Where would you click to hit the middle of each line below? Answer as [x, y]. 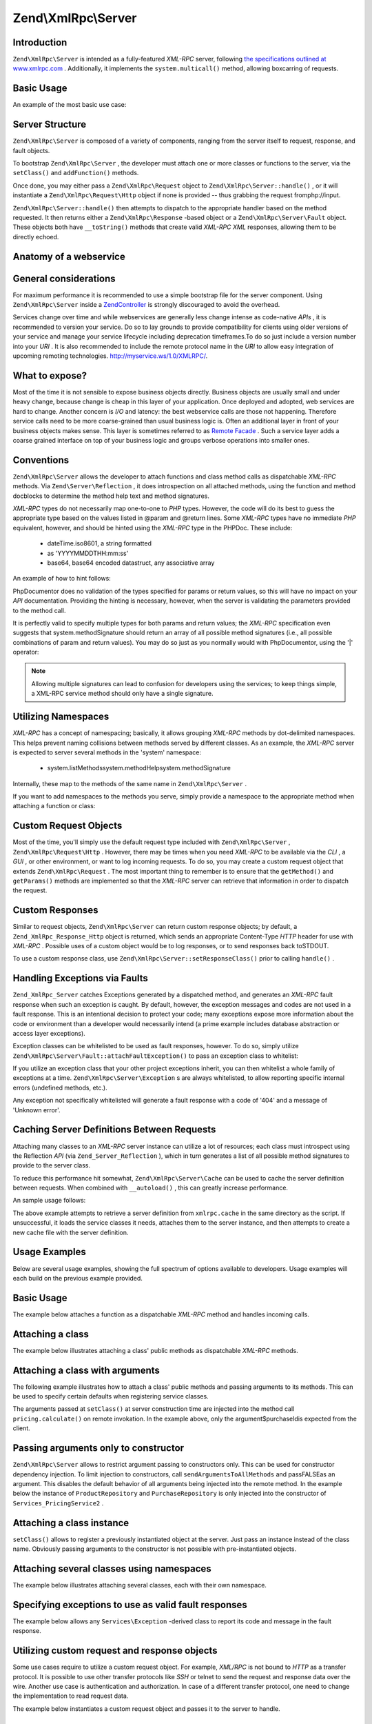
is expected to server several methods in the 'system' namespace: [107, 752]
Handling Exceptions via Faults [80, 978]
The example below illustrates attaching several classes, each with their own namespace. [139, 1585]
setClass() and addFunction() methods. [76, 173]
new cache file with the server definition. [71, 1232]
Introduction [40, 42]
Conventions [41, 460]
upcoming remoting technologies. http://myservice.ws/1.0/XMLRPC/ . [110, 356]
